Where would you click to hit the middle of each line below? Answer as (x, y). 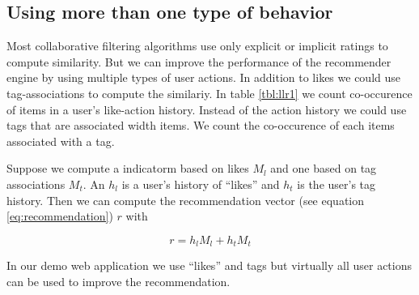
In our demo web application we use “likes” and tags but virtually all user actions (209, 265)
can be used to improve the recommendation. (119, 281)
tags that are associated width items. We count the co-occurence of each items (201, 125)
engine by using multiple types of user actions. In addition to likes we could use (203, 77)
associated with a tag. (61, 141)
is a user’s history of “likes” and (201, 184)
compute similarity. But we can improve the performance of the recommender (199, 61)
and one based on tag (324, 168)
